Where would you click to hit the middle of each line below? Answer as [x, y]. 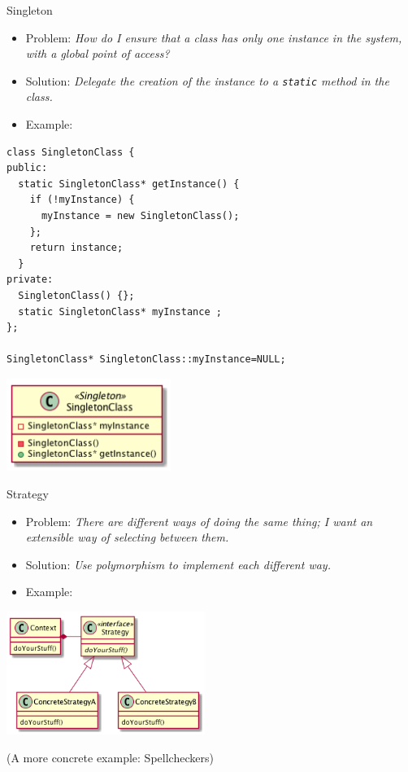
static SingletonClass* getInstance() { [129, 184]
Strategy [28, 493]
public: [27, 168]
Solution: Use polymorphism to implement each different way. [178, 564]
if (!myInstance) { [82, 200]
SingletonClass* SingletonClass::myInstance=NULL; [146, 360]
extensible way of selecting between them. [127, 537]
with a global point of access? [98, 53]
